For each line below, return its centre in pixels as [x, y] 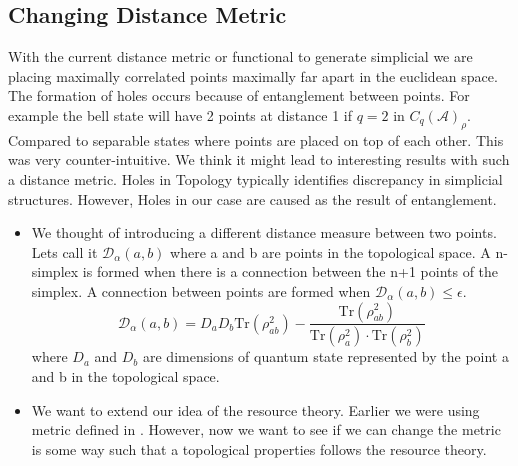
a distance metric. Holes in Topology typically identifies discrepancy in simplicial [255, 178]
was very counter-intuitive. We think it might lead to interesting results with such [259, 159]
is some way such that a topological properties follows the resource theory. [259, 448]
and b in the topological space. [125, 376]
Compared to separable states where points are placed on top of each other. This [256, 139]
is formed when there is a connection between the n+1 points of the [290, 271]
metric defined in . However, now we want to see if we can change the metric [266, 429]
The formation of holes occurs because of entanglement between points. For [239, 95]
